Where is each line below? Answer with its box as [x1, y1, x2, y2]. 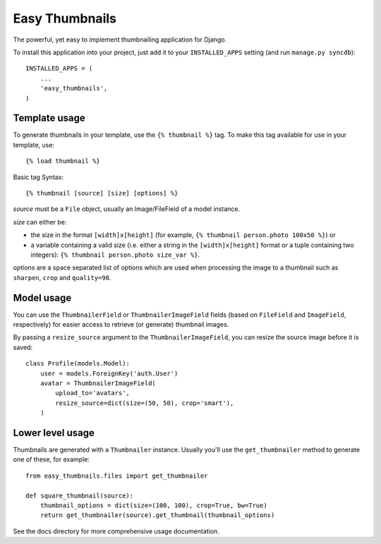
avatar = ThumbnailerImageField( [40, 379, 157, 387]
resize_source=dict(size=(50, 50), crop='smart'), [55, 399, 234, 407]
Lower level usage [13, 427, 95, 439]
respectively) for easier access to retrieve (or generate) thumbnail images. [13, 320, 229, 328]
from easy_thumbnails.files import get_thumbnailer [25, 471, 208, 480]
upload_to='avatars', [55, 389, 131, 397]
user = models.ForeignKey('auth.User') [40, 369, 179, 377]
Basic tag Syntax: [13, 173, 64, 181]
